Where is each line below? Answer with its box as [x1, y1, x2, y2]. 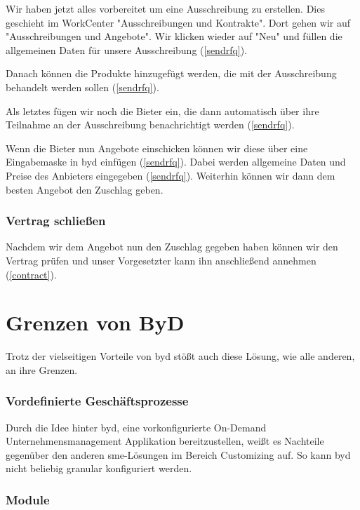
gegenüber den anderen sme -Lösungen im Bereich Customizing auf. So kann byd [6, 447, 351, 462]
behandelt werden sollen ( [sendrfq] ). [6, 79, 159, 94]
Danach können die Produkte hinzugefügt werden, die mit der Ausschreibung [6, 66, 337, 81]
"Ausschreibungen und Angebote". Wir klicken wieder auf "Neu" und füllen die [6, 29, 342, 43]
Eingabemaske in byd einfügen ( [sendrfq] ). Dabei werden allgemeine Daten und [6, 154, 346, 169]
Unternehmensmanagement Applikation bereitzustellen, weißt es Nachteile [6, 434, 324, 448]
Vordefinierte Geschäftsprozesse [6, 392, 189, 410]
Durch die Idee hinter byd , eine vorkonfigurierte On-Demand [6, 420, 267, 434]
